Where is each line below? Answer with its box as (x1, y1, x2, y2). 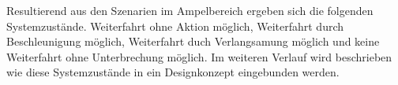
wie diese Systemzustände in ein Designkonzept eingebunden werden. (6, 64, 340, 80)
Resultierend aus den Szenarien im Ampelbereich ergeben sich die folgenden (6, 2, 374, 18)
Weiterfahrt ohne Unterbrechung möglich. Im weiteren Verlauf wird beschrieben (6, 48, 392, 65)
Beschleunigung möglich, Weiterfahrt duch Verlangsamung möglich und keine (6, 33, 380, 50)
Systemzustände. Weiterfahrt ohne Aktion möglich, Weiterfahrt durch (6, 17, 344, 34)
